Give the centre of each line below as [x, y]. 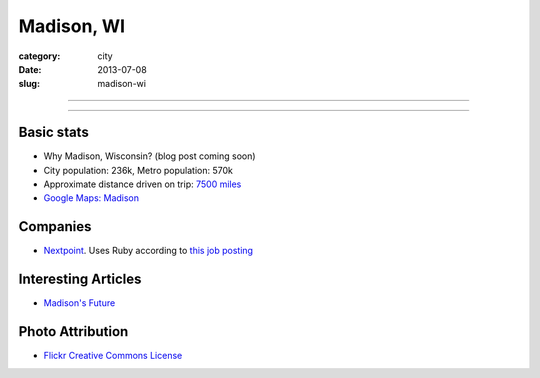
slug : [29, 84]
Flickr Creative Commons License [113, 356]
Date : [30, 69]
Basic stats [53, 132]
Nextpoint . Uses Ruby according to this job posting [148, 251]
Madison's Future [79, 303]
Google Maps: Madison [91, 198]
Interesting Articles [80, 279]
